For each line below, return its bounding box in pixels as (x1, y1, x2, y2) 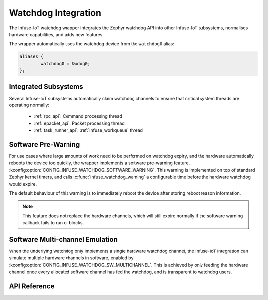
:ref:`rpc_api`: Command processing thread (34, 113, 123, 119)
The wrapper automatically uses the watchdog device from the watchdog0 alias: (9, 41, 175, 47)
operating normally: (9, 102, 50, 108)
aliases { (19, 54, 44, 59)
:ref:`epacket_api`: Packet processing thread (34, 120, 125, 126)
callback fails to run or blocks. (22, 220, 84, 226)
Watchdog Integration (9, 7, 102, 18)
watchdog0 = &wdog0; (40, 61, 91, 66)
